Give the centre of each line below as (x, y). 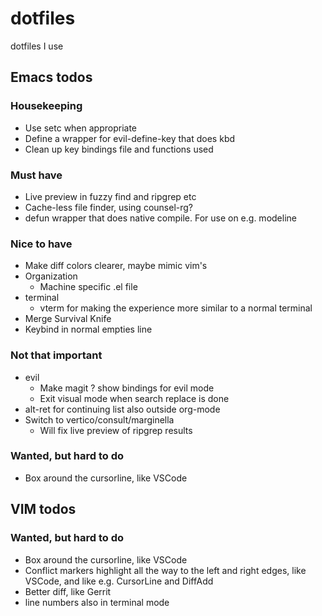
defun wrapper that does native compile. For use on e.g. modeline (160, 218)
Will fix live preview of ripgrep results (116, 430)
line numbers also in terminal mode (97, 602)
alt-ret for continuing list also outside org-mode (122, 409)
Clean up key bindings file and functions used (119, 149)
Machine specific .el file (88, 287)
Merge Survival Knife (68, 319)
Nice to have (41, 244)
